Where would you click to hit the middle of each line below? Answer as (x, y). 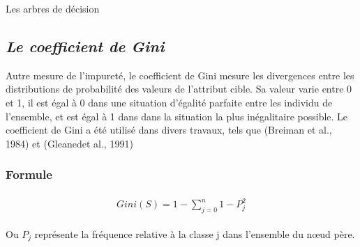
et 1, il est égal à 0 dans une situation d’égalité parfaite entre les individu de (169, 102)
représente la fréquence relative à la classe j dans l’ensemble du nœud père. (195, 233)
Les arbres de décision (53, 8)
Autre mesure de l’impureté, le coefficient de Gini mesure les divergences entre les (180, 75)
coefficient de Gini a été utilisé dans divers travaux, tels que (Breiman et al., (169, 130)
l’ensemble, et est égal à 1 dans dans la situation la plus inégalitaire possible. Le (177, 116)
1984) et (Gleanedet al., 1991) (69, 143)
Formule (29, 174)
